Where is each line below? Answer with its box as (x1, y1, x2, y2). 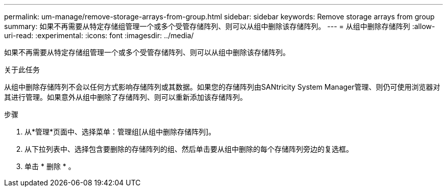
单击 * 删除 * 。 (24, 162, 76, 171)
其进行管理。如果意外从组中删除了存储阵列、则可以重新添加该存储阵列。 (4, 93, 247, 101)
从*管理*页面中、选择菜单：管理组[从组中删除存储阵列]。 (24, 127, 216, 136)
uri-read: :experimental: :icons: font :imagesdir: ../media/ (4, 31, 194, 40)
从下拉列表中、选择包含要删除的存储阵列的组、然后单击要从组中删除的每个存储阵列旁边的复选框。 (24, 145, 353, 153)
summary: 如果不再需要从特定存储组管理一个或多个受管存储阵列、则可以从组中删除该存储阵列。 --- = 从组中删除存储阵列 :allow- (4, 22, 435, 31)
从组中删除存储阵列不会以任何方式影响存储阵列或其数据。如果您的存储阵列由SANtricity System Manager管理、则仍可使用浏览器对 (4, 83, 440, 91)
